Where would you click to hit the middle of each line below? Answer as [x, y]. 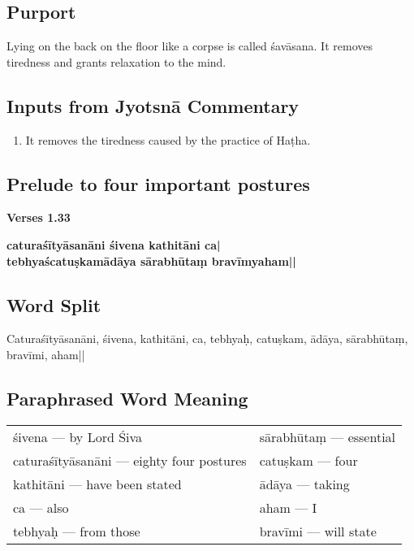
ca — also [41, 507]
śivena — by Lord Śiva [78, 436]
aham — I [288, 507]
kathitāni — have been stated [97, 484]
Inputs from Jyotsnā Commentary [153, 105]
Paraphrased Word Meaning [127, 398]
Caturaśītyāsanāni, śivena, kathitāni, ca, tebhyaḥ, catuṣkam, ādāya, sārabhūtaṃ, [207, 338]
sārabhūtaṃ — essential [328, 436]
